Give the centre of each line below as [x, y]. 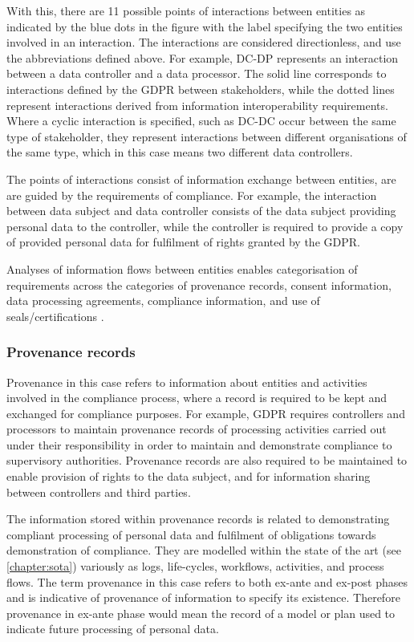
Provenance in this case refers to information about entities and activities [187, 382]
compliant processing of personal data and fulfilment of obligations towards [191, 534]
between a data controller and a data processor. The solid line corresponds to [197, 73]
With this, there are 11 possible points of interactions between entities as [186, 10]
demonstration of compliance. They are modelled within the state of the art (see [204, 550]
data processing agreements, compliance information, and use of [163, 301]
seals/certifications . [55, 316]
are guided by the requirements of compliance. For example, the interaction [192, 195]
